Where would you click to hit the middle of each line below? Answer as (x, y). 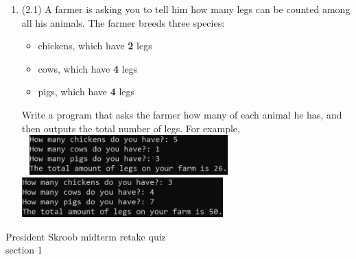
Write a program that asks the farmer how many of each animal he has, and (182, 114)
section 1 (24, 250)
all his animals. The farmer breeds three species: (123, 22)
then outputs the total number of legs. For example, (131, 128)
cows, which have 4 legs (88, 68)
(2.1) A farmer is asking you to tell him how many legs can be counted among (186, 9)
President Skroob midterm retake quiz (86, 236)
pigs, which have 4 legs (86, 91)
